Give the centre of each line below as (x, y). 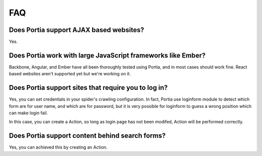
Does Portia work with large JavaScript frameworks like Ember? (107, 55)
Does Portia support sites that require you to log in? (88, 88)
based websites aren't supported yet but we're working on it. (70, 74)
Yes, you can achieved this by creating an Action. (58, 147)
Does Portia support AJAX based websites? (77, 30)
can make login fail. (28, 113)
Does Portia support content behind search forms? (87, 136)
